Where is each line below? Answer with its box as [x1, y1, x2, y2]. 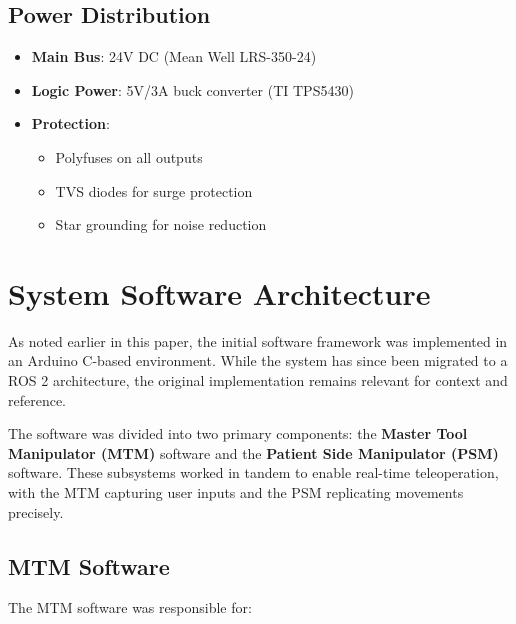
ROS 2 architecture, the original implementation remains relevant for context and [8, 370, 508, 391]
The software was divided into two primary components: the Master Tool [8, 423, 468, 444]
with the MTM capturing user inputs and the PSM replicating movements [8, 482, 464, 503]
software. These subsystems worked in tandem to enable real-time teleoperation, [8, 462, 499, 483]
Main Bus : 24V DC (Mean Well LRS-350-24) [31, 46, 317, 67]
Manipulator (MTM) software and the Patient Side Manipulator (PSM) [8, 442, 499, 463]
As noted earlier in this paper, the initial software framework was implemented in [8, 330, 508, 351]
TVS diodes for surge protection [55, 180, 253, 201]
